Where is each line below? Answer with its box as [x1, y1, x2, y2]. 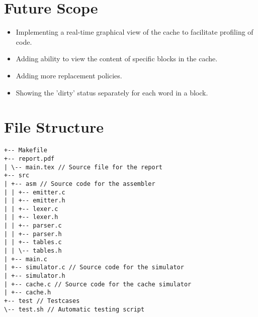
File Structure [4, 117, 104, 137]
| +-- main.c [4, 255, 47, 263]
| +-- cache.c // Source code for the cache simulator [4, 280, 192, 288]
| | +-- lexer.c [4, 205, 58, 213]
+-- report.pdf [4, 155, 55, 162]
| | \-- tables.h [4, 247, 62, 255]
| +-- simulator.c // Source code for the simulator [4, 264, 184, 271]
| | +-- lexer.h [4, 214, 58, 221]
